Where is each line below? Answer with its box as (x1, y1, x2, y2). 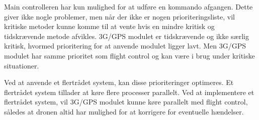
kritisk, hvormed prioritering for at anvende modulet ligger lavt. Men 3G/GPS (4, 40, 246, 51)
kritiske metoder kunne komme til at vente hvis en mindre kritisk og (4, 21, 215, 31)
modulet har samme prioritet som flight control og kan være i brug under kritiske (4, 50, 255, 60)
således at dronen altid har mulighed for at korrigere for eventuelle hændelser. (4, 106, 244, 116)
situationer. (4, 60, 39, 70)
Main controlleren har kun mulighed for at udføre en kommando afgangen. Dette (4, 1, 253, 11)
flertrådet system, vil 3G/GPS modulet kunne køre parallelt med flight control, (4, 96, 248, 107)
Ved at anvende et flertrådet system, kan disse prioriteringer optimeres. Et (4, 77, 234, 87)
